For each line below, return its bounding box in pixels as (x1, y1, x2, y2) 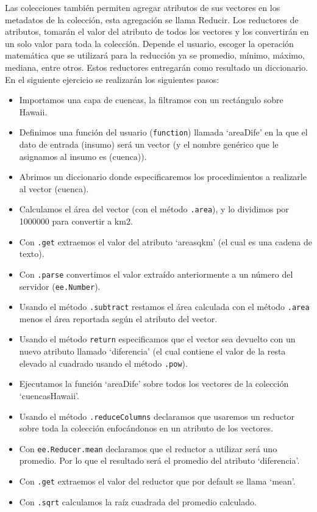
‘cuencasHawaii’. (19, 389, 79, 402)
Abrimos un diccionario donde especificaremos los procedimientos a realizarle (19, 170, 307, 183)
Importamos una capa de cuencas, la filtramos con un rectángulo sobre (19, 93, 283, 106)
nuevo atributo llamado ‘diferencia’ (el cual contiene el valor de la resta (19, 345, 286, 358)
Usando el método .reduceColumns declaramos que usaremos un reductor (19, 409, 294, 422)
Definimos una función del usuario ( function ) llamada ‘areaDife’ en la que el (19, 126, 308, 139)
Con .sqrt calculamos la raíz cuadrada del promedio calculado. (19, 495, 257, 508)
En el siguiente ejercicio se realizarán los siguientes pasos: (5, 73, 219, 85)
